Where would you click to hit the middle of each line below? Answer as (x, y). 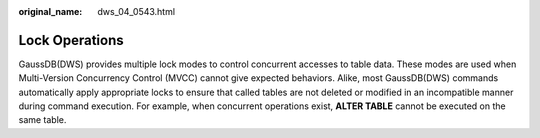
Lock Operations (71, 40)
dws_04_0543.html (136, 11)
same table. (42, 120)
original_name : (50, 11)
